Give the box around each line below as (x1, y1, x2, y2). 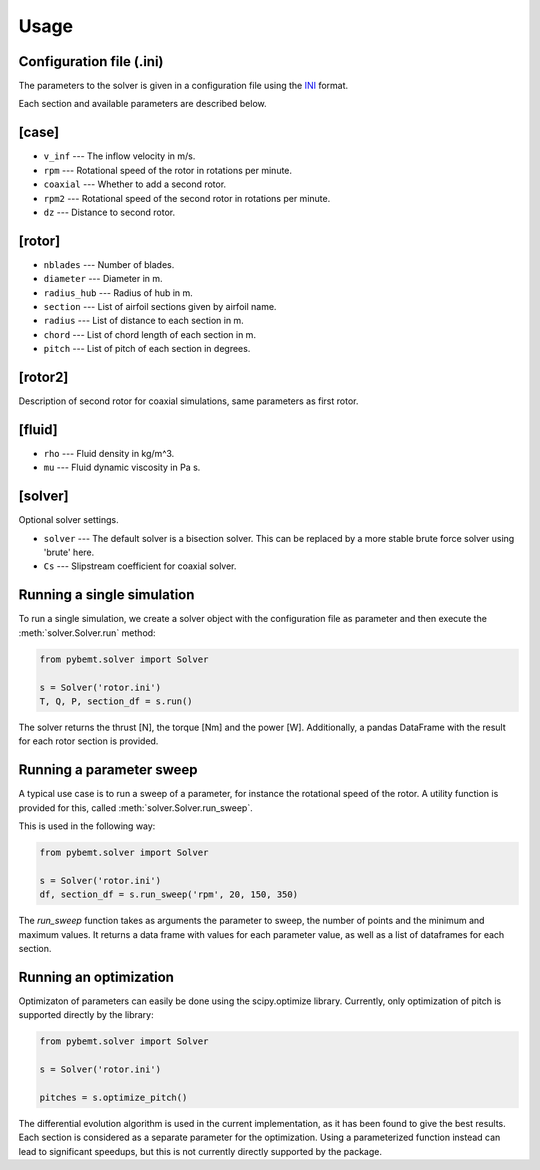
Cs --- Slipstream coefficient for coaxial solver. (43, 560, 237, 572)
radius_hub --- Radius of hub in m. (43, 286, 194, 299)
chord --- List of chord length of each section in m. (43, 328, 257, 340)
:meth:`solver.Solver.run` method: (18, 626, 156, 639)
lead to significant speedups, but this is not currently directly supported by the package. (18, 1145, 382, 1157)
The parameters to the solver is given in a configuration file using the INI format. (18, 80, 349, 92)
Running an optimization (18, 968, 175, 985)
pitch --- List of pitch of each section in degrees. (43, 343, 251, 355)
